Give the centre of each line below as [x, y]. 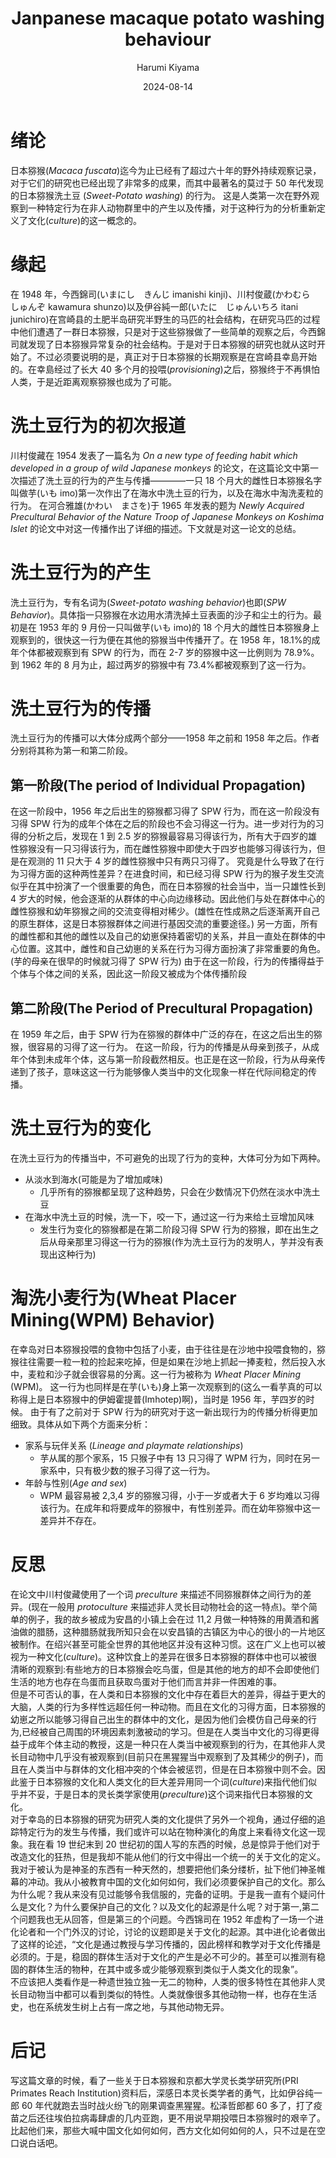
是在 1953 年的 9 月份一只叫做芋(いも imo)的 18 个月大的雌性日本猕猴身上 [169, 627]
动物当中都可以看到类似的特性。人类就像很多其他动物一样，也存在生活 [172, 1994]
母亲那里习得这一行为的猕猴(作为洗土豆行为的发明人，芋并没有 [186, 1241]
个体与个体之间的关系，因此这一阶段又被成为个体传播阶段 [128, 974]
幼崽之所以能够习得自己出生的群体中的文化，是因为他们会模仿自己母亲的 [159, 1719]
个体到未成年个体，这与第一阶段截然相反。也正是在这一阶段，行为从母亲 [167, 1059]
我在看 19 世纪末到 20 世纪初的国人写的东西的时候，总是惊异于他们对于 [174, 1844]
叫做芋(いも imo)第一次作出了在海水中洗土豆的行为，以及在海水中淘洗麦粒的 [167, 493]
